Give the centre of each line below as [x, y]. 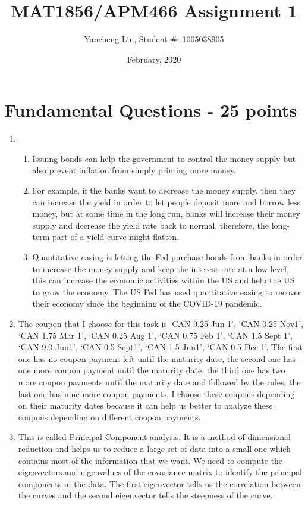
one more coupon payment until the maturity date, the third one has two [152, 370]
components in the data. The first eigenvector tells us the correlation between [159, 483]
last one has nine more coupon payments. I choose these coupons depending [156, 393]
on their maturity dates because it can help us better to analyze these [145, 405]
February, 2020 [154, 59]
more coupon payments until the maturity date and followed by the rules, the [159, 381]
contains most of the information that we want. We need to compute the [150, 460]
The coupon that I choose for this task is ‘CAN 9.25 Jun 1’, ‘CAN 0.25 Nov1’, [161, 323]
